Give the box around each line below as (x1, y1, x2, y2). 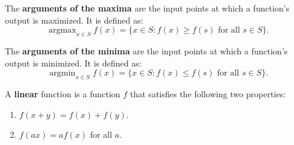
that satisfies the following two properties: (130, 87, 286, 100)
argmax (48, 26, 76, 35)
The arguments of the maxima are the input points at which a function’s (5, 2, 290, 14)
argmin (49, 69, 76, 78)
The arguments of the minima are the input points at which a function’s (5, 44, 288, 57)
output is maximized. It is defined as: (5, 13, 144, 26)
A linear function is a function (5, 87, 121, 100)
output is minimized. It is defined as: (5, 56, 142, 69)
